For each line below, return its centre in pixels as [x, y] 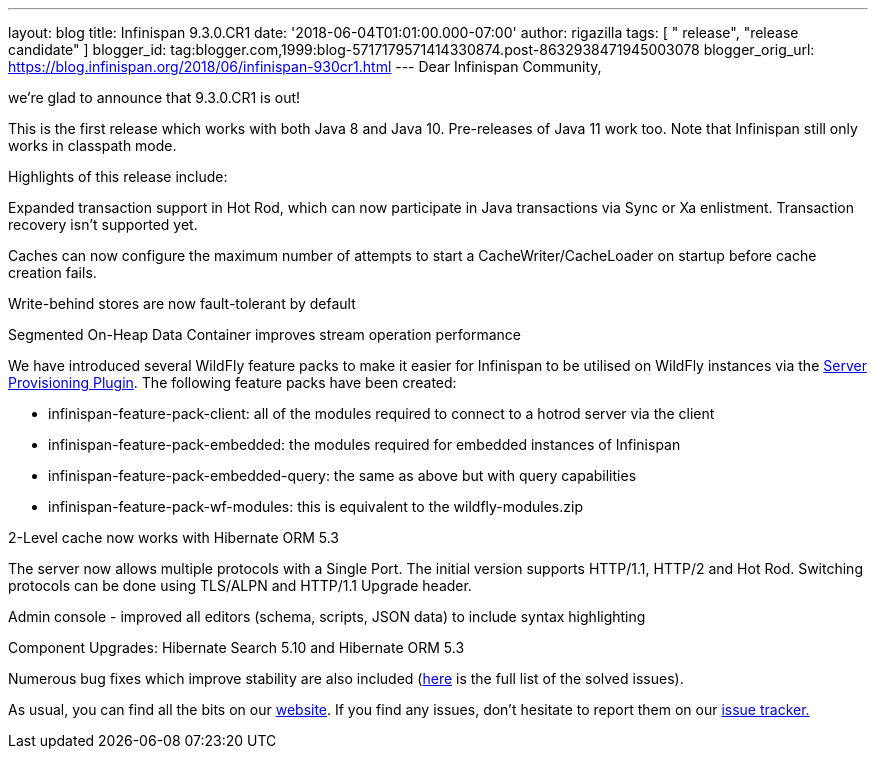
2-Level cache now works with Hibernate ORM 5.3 [174, 537]
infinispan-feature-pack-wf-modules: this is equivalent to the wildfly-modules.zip [315, 506]
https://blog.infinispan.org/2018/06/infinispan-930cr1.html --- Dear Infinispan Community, [305, 66]
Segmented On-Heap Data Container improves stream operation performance [264, 334]
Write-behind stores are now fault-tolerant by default [182, 303]
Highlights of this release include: [118, 176]
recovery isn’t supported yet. [103, 224]
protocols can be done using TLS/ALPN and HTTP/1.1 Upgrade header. [240, 585]
